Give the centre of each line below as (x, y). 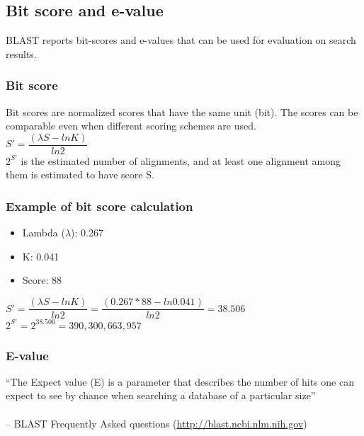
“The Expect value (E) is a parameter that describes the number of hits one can (180, 381)
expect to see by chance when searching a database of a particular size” (161, 395)
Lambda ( (44, 233)
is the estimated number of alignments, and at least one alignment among (181, 160)
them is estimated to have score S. (80, 174)
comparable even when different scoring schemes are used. (131, 126)
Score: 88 (42, 280)
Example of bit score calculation (99, 206)
